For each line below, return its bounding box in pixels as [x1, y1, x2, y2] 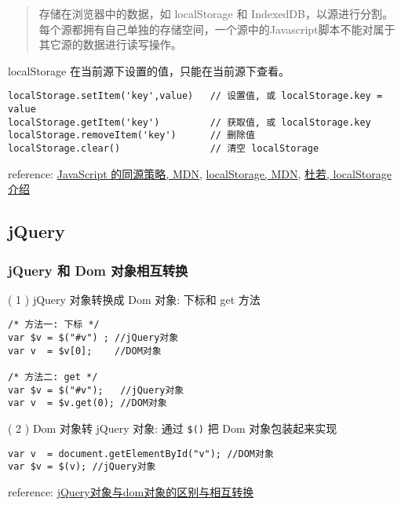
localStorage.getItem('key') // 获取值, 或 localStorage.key [8, 116, 371, 128]
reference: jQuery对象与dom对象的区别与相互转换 [8, 484, 254, 500]
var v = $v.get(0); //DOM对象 [8, 397, 167, 409]
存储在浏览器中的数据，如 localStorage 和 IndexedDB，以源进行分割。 [38, 5, 393, 21]
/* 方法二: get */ [8, 371, 98, 383]
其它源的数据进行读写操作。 [38, 36, 182, 53]
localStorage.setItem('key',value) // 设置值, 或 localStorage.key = [8, 90, 383, 102]
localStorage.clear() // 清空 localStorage [8, 143, 319, 154]
